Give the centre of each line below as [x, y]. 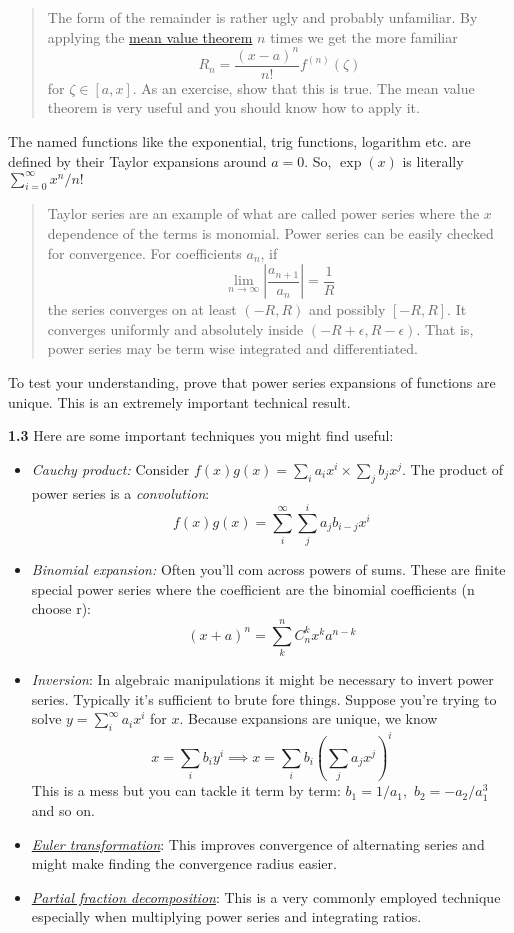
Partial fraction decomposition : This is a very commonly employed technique [266, 896]
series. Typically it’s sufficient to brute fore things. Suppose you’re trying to [264, 698]
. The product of [452, 468]
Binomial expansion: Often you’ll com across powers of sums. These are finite [268, 569]
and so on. [63, 809]
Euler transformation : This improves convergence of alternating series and [258, 843]
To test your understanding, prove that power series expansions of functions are [252, 381]
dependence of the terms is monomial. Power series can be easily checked [270, 233]
